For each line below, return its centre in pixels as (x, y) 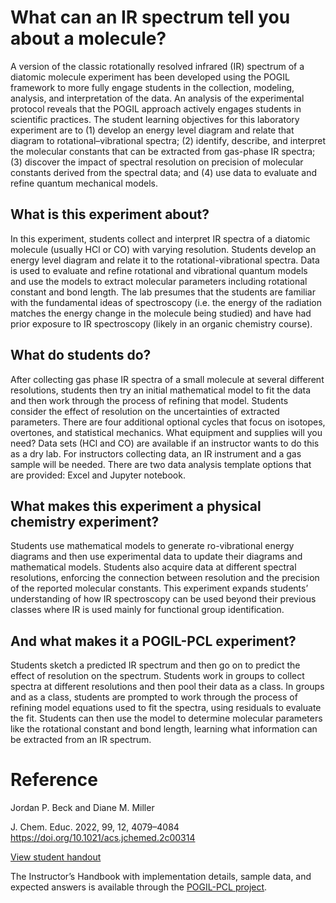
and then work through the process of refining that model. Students (149, 400)
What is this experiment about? (110, 214)
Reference (54, 780)
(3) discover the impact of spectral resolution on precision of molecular (157, 162)
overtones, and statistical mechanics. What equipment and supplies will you (166, 432)
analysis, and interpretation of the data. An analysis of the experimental (157, 98)
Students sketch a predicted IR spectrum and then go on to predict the (155, 665)
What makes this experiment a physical (136, 506)
